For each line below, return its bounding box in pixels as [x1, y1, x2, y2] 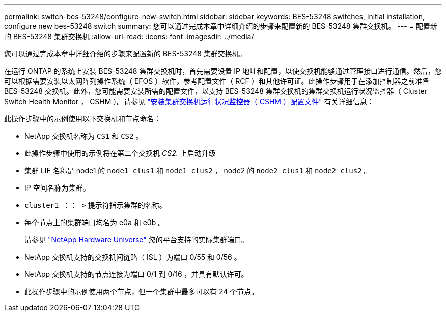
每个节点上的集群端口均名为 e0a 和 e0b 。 [24, 218, 165, 227]
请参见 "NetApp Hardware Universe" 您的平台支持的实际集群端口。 [24, 235, 248, 244]
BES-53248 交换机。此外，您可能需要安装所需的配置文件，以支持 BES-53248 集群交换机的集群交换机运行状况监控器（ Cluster [4, 87, 427, 96]
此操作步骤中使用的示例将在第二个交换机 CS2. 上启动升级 [24, 149, 216, 157]
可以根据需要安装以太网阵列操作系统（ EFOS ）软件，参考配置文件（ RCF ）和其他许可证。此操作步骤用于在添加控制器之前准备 [4, 77, 430, 85]
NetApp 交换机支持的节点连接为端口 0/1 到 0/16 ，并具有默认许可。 [24, 270, 248, 278]
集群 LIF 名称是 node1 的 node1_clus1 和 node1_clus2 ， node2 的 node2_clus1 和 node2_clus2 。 [24, 166, 371, 175]
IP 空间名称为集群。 [24, 183, 90, 192]
